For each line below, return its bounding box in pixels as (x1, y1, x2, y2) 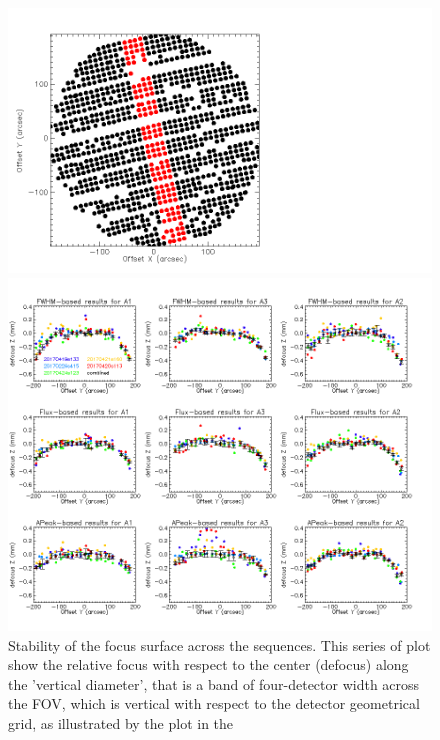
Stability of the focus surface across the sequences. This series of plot (8, 634, 431, 655)
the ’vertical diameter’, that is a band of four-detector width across (8, 673, 420, 694)
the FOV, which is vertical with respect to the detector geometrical (8, 693, 420, 714)
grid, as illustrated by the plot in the (8, 712, 234, 733)
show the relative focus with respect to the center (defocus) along (8, 654, 409, 675)
